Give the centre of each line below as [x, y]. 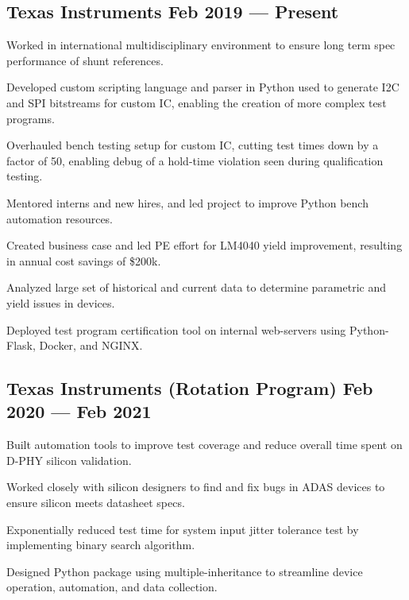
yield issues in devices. [61, 302]
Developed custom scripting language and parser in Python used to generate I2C [203, 87]
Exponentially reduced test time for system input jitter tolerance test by [183, 529]
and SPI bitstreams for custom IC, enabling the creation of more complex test [197, 102]
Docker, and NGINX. [91, 345]
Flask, [21, 345]
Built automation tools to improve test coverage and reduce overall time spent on [204, 445]
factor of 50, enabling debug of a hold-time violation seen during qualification [195, 160]
